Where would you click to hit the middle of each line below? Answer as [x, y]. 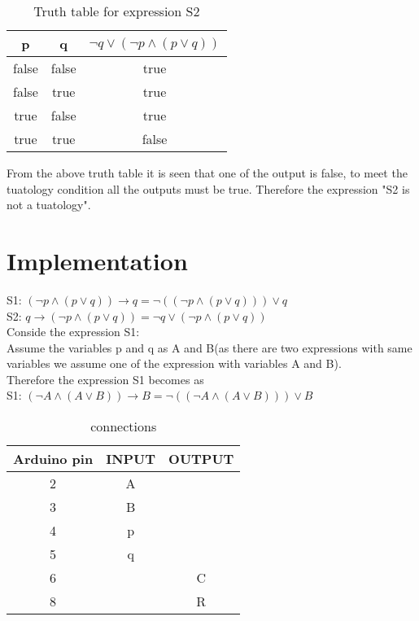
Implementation [97, 260]
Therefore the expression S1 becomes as [105, 379]
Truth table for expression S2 [117, 11]
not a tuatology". [49, 205]
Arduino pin [53, 459]
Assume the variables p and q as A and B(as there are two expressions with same [209, 347]
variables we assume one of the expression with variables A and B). [174, 363]
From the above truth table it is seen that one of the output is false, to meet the [207, 173]
